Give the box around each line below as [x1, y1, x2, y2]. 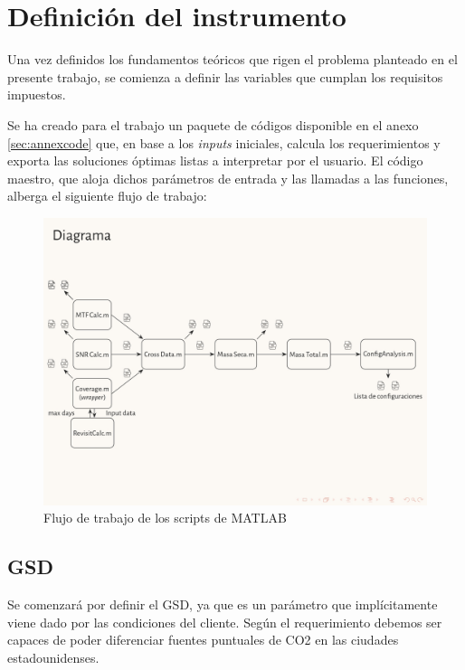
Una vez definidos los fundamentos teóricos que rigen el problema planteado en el [7, 50, 458, 69]
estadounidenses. [7, 648, 100, 667]
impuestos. [7, 85, 66, 104]
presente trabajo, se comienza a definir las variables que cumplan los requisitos [7, 67, 443, 86]
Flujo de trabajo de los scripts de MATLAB [43, 508, 287, 527]
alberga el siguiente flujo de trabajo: [7, 186, 207, 205]
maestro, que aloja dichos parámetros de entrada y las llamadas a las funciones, [7, 168, 449, 187]
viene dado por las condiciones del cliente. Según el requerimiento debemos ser [7, 612, 442, 631]
